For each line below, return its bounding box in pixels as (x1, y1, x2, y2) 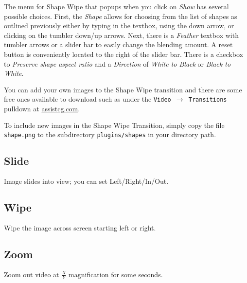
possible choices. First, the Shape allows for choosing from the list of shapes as (4, 11, 237, 21)
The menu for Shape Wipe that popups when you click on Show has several (4, 1, 229, 11)
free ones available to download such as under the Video (4, 94, 171, 104)
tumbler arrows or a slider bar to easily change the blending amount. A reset (4, 39, 233, 50)
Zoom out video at (4, 269, 59, 279)
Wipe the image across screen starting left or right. (4, 222, 156, 232)
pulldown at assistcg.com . (4, 104, 80, 113)
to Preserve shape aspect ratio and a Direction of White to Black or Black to (4, 58, 231, 69)
